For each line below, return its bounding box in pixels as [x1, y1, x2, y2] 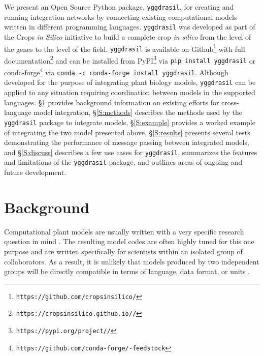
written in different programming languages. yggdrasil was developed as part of [4, 21, 255, 32]
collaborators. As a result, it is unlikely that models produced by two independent [4, 256, 259, 266]
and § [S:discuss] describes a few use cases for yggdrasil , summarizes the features [4, 146, 257, 157]
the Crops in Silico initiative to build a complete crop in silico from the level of [4, 31, 251, 42]
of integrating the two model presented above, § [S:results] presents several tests [4, 127, 250, 137]
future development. [4, 167, 67, 177]
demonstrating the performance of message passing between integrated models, [4, 137, 249, 147]
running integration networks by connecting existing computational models [4, 11, 237, 22]
